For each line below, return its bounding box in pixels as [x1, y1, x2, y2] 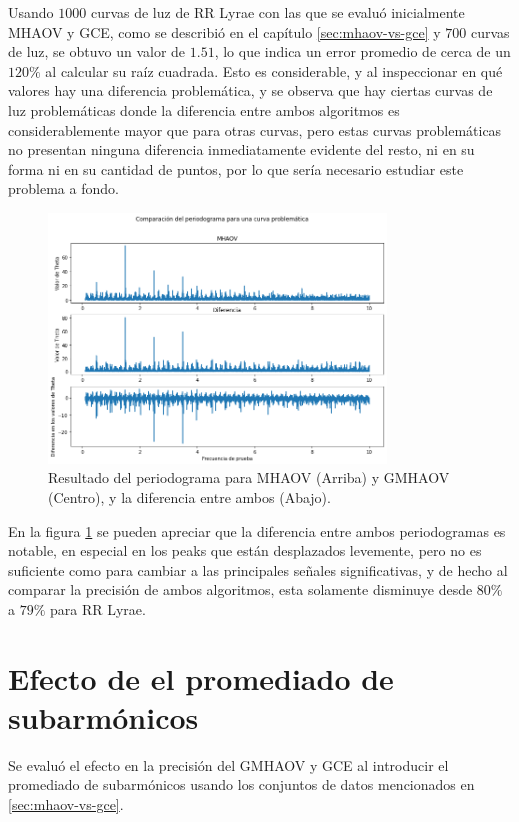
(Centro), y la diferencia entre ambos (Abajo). [48, 487, 331, 507]
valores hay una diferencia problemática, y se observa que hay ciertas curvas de [8, 80, 493, 101]
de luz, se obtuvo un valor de [8, 41, 186, 62]
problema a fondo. [8, 178, 119, 199]
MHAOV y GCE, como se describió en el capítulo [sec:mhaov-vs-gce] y [8, 21, 441, 42]
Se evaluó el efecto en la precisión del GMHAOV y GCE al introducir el [8, 754, 449, 775]
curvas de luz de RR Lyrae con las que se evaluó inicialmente [90, 2, 465, 22]
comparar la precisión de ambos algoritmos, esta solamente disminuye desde [8, 579, 473, 600]
